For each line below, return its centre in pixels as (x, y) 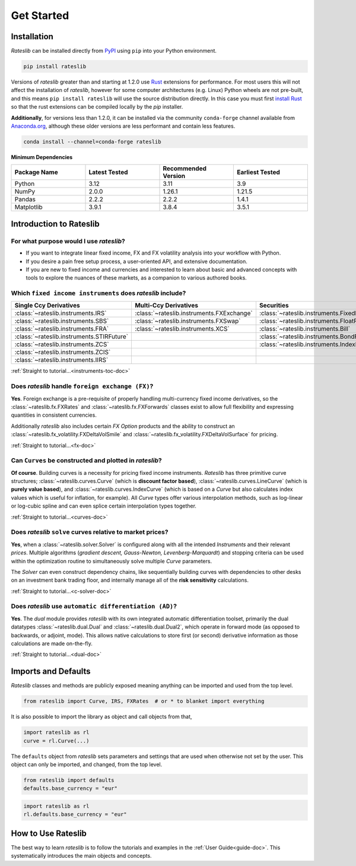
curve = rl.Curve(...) (56, 741)
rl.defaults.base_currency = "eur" (75, 814)
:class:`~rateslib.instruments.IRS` (61, 313)
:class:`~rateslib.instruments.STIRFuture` (71, 337)
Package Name (36, 172)
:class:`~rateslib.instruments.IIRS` (61, 360)
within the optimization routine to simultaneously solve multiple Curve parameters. (112, 561)
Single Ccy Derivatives (47, 306)
